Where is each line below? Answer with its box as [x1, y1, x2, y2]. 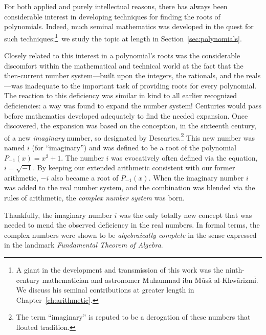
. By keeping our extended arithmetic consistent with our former [33, 162, 235, 173]
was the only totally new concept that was [119, 209, 252, 220]
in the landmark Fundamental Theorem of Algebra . [4, 239, 163, 250]
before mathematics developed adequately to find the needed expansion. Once [4, 110, 248, 121]
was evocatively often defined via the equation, [111, 152, 258, 163]
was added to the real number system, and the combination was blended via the [4, 182, 255, 193]
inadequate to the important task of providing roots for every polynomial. [25, 80, 257, 91]
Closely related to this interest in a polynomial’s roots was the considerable [4, 50, 240, 61]
